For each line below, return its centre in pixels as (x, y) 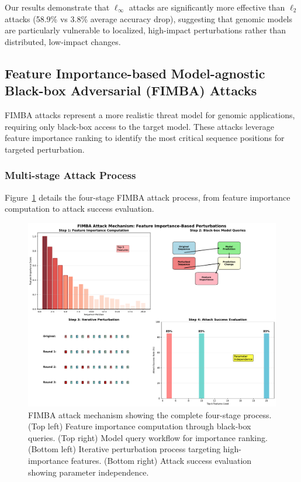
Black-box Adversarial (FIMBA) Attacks (131, 90)
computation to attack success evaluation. (79, 209)
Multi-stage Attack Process (70, 175)
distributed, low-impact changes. (63, 41)
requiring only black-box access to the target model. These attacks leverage (139, 126)
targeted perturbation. (45, 149)
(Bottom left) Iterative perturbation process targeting (124, 449)
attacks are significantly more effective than (207, 7)
